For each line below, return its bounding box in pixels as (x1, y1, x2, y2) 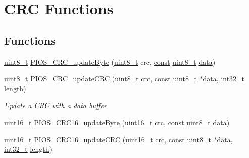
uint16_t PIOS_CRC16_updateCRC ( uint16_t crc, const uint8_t (4, 134, 211, 144)
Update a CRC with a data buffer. (4, 100, 109, 111)
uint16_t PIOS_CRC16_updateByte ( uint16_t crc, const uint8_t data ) (4, 117, 230, 127)
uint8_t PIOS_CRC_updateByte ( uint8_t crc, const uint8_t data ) (4, 56, 216, 67)
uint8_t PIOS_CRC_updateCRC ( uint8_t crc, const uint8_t (4, 73, 197, 84)
